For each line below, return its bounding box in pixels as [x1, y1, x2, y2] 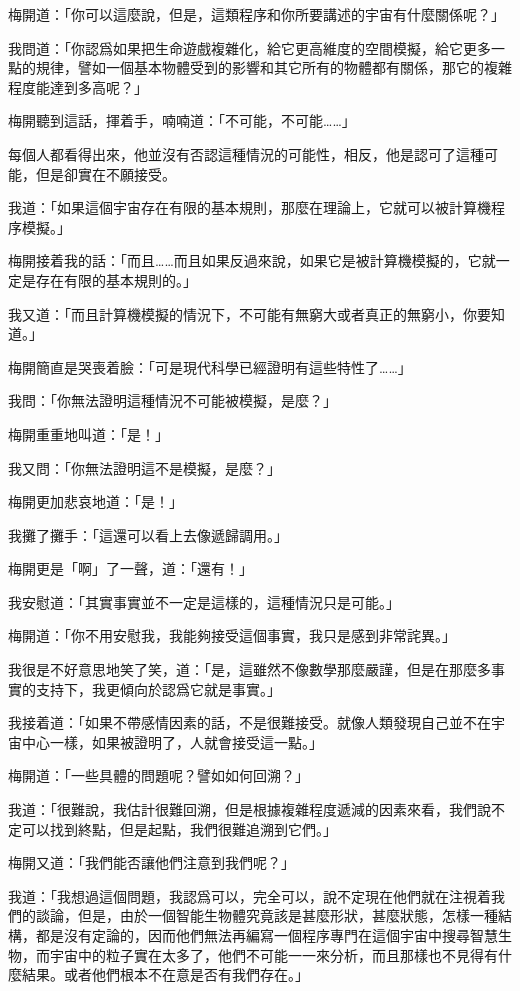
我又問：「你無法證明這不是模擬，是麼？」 [8, 457, 281, 478]
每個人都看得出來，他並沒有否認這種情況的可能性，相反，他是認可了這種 [8, 143, 484, 164]
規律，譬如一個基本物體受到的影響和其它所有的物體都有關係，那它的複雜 [35, 57, 512, 78]
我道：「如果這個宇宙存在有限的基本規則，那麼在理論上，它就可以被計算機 [8, 197, 491, 218]
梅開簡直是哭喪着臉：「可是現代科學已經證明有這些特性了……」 [8, 356, 412, 377]
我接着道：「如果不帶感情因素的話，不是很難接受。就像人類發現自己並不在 [8, 712, 491, 733]
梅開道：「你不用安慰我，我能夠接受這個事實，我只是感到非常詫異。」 [8, 625, 456, 646]
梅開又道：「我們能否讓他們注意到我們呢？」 [8, 852, 295, 873]
